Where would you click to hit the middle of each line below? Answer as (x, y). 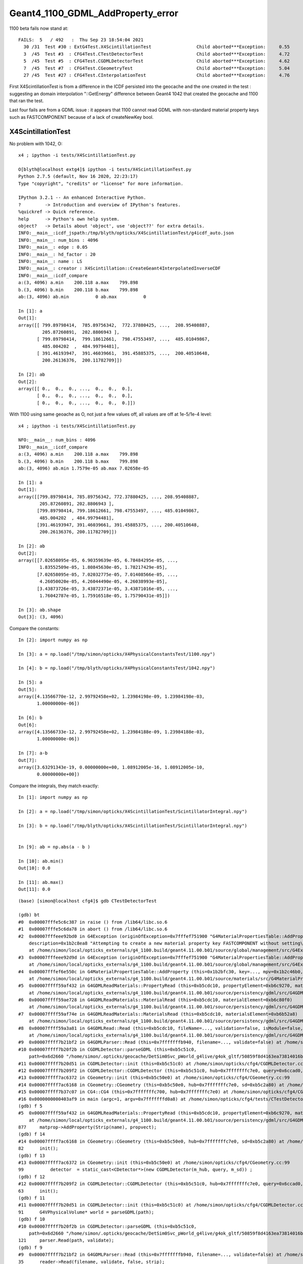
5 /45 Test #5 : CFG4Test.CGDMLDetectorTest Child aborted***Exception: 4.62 (157, 61)
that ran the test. (27, 101)
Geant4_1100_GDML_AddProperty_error (94, 13)
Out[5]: (28, 689)
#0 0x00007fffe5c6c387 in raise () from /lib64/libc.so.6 (93, 922)
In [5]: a (30, 682)
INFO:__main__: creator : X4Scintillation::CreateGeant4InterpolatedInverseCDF (119, 268)
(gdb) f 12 (32, 1177)
